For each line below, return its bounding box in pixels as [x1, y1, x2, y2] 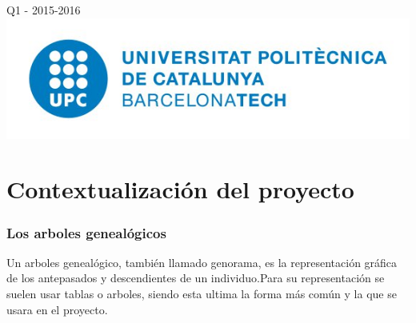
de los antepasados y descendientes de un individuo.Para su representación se [6, 269, 385, 286]
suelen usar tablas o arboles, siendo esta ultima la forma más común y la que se [6, 285, 397, 302]
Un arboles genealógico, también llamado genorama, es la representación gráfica [6, 253, 398, 270]
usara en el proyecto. [6, 301, 108, 317]
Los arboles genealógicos [6, 222, 166, 242]
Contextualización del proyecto [6, 173, 354, 205]
